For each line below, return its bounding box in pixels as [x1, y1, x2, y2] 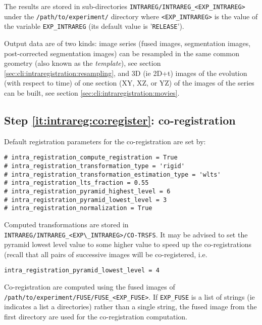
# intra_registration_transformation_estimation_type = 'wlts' [4, 171, 221, 178]
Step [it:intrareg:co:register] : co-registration [4, 112, 236, 128]
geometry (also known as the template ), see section [4, 58, 161, 68]
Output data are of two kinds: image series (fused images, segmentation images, [4, 37, 251, 48]
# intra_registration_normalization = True [4, 205, 152, 212]
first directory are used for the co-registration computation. [4, 311, 187, 321]
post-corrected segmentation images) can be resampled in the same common [4, 48, 239, 58]
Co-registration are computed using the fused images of [4, 281, 175, 292]
